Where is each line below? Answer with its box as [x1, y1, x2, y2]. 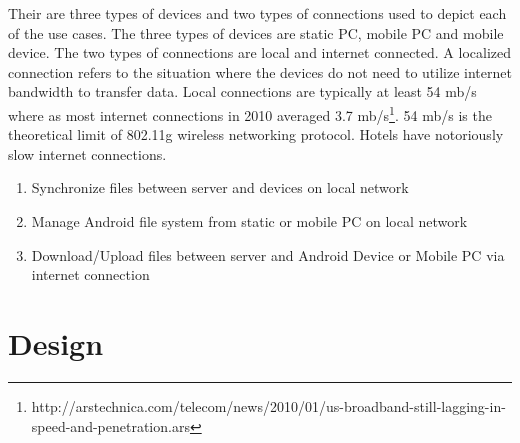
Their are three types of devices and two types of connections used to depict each [8, 3, 507, 23]
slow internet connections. [8, 143, 167, 164]
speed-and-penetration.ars [31, 415, 190, 436]
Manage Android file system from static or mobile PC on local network [31, 211, 468, 231]
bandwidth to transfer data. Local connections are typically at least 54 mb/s [8, 81, 477, 102]
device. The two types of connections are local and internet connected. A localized [8, 42, 512, 63]
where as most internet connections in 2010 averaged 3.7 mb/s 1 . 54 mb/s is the [8, 101, 492, 125]
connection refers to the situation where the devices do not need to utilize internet [8, 61, 512, 82]
